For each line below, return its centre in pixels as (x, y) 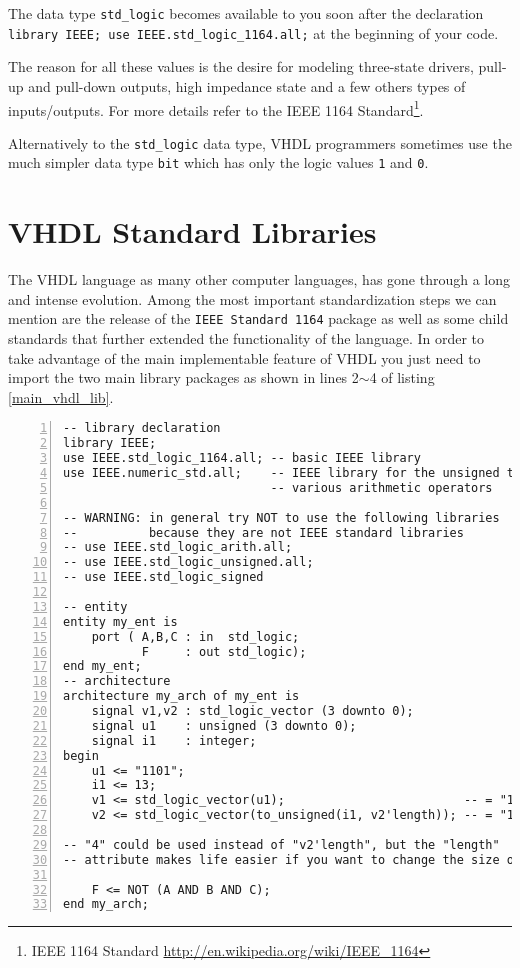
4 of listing (402, 377)
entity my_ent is (120, 621)
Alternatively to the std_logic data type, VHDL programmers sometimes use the (260, 142)
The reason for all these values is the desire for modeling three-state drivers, (241, 66)
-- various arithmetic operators (381, 487)
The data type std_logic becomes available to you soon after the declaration (246, 13)
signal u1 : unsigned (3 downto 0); (224, 725)
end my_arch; (106, 904)
